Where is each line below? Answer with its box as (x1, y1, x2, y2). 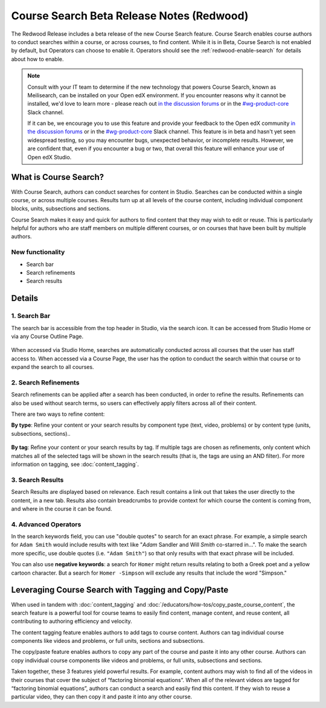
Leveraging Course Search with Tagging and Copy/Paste (11, 585, 229, 595)
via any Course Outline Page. (11, 333, 84, 340)
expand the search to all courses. (11, 363, 94, 371)
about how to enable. (11, 55, 64, 63)
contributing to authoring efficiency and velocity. (11, 617, 132, 625)
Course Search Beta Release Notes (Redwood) (11, 9, 249, 22)
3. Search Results (11, 476, 64, 484)
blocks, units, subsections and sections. (11, 205, 111, 212)
